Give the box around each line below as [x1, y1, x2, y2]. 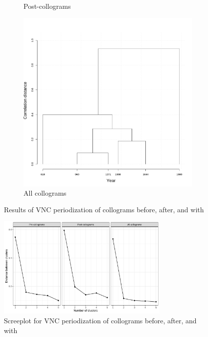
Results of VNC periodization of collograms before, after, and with [4, 204, 204, 214]
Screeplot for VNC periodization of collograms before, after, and [4, 315, 197, 326]
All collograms [23, 188, 67, 198]
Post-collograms [23, 1, 71, 11]
